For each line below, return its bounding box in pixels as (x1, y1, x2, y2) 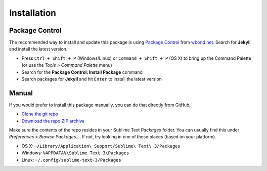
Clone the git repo (21, 111, 59, 117)
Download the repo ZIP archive (21, 118, 85, 124)
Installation (9, 7, 56, 18)
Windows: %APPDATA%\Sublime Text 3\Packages (21, 150, 130, 156)
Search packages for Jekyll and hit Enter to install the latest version (21, 76, 162, 82)
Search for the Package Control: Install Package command (21, 69, 143, 75)
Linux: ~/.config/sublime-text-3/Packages (21, 157, 121, 163)
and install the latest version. (9, 46, 68, 52)
